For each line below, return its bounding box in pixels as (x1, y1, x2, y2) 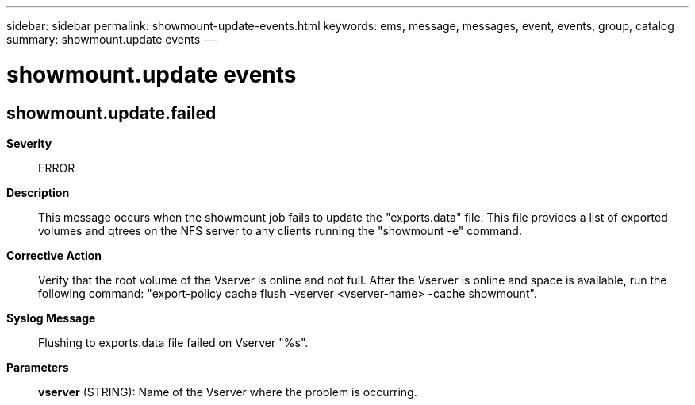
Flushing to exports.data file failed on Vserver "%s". (38, 335, 309, 349)
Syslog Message (6, 310, 96, 325)
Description (6, 185, 70, 199)
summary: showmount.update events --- (6, 33, 219, 46)
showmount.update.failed (6, 102, 217, 123)
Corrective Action (6, 248, 102, 262)
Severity (6, 136, 52, 150)
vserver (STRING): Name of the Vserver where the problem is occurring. (38, 384, 417, 399)
